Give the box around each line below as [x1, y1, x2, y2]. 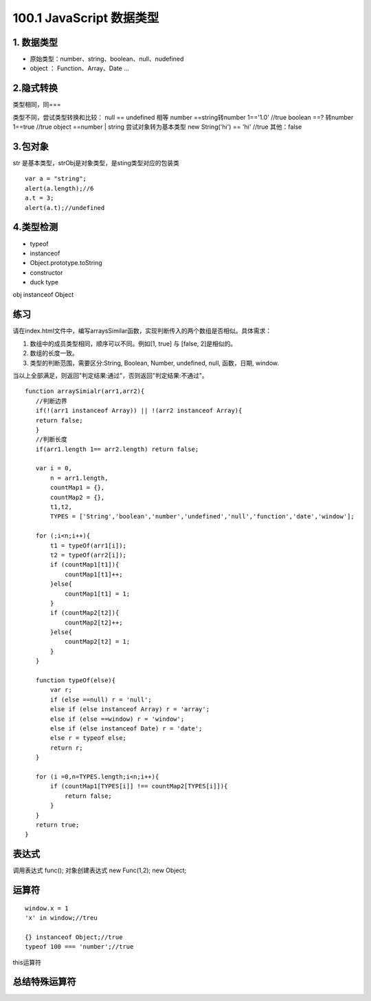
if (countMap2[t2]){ [50, 609, 120, 617]
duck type [30, 278, 58, 286]
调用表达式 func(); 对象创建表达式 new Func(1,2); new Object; [12, 866, 187, 874]
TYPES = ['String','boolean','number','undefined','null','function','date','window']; [50, 513, 355, 520]
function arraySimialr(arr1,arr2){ [25, 388, 145, 395]
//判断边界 [35, 397, 68, 405]
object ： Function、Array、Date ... [30, 64, 130, 72]
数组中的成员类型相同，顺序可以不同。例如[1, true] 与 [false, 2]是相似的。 [30, 339, 237, 348]
